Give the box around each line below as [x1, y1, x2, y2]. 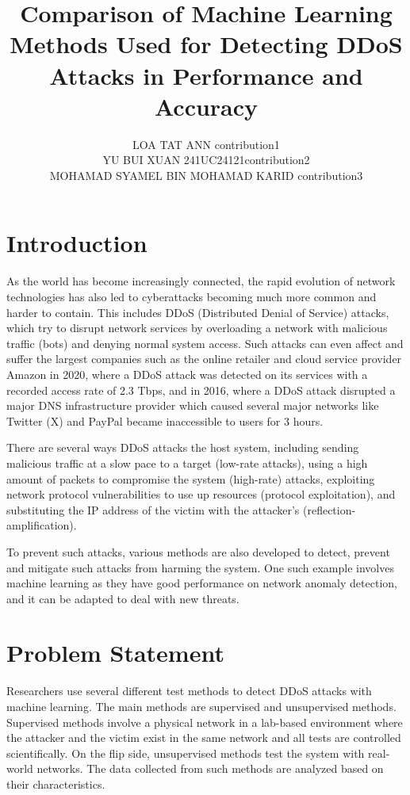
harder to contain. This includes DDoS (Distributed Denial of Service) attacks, [6, 304, 389, 320]
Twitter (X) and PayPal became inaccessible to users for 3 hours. [6, 412, 324, 429]
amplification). [6, 517, 77, 533]
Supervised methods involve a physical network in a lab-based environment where [6, 713, 403, 730]
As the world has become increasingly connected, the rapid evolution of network [6, 273, 396, 289]
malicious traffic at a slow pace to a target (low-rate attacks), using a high [6, 454, 368, 471]
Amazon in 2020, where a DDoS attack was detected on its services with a [6, 365, 368, 382]
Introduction [6, 227, 148, 259]
